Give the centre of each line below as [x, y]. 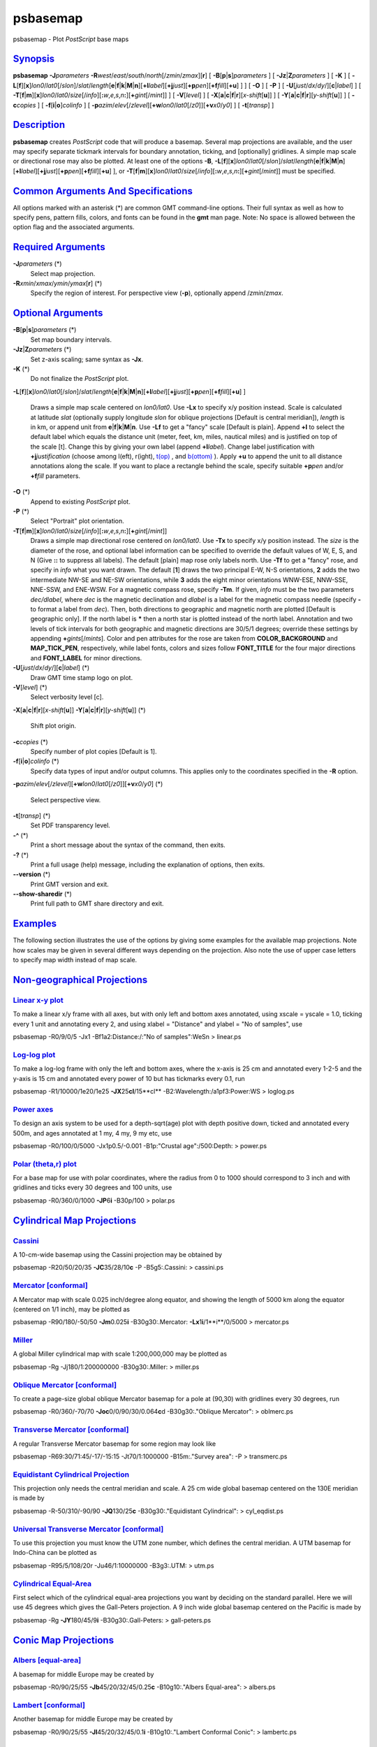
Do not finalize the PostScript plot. [80, 379]
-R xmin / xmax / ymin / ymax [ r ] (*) [58, 284]
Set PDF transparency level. [71, 825]
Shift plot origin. [53, 726]
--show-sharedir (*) [43, 894]
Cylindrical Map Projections [74, 1220]
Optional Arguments [58, 313]
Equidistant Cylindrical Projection [71, 1474]
